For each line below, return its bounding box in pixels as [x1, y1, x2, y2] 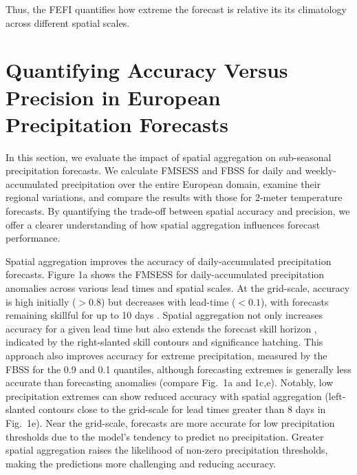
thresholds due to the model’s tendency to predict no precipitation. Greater [6, 429, 324, 443]
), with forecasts [260, 294, 329, 308]
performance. [6, 231, 61, 245]
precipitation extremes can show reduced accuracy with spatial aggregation [6, 388, 322, 403]
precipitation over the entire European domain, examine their [61, 176, 321, 191]
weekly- [305, 163, 336, 178]
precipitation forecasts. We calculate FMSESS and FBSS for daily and [6, 163, 302, 178]
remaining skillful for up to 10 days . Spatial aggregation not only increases [6, 308, 323, 322]
